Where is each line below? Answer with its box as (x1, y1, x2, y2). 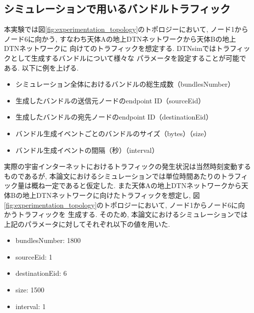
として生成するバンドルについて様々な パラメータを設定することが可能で (10, 52, 247, 63)
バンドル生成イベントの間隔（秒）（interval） (15, 144, 159, 155)
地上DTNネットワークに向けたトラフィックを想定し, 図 (22, 190, 200, 200)
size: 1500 (15, 285, 45, 295)
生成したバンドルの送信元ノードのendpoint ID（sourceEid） (15, 95, 205, 105)
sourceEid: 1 (15, 251, 52, 262)
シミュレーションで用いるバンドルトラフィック (4, 1, 230, 16)
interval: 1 (15, 301, 46, 311)
